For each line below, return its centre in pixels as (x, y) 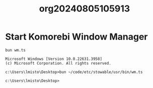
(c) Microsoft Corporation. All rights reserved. (58, 63)
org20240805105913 (85, 9)
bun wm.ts (16, 50)
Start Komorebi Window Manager (76, 37)
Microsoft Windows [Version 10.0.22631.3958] (54, 59)
